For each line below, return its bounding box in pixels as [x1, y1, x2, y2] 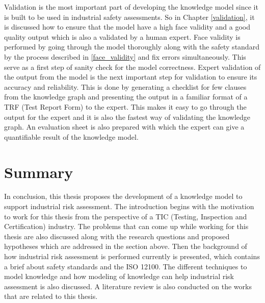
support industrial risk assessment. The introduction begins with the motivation [4, 201, 254, 212]
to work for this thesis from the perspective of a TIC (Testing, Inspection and [4, 211, 247, 221]
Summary [4, 161, 73, 182]
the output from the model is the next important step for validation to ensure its [4, 71, 257, 82]
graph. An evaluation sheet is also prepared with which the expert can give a [4, 121, 245, 132]
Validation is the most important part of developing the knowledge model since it [4, 2, 258, 12]
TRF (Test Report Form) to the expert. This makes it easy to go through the [4, 101, 247, 112]
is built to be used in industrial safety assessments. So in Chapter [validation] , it [4, 11, 255, 22]
